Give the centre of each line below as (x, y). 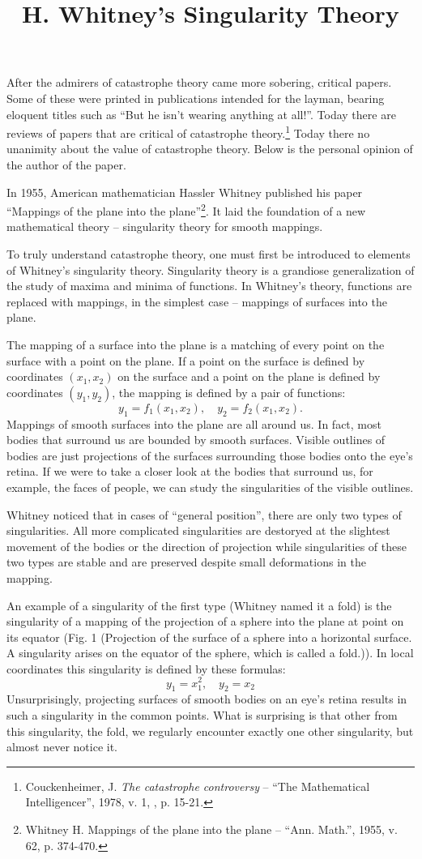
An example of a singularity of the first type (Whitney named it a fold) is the (199, 605)
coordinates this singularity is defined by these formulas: (146, 668)
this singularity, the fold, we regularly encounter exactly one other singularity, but (210, 731)
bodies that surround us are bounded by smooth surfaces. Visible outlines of (196, 440)
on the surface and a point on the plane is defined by (249, 376)
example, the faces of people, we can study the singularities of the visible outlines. (210, 487)
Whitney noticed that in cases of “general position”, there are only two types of (204, 514)
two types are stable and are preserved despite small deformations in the (186, 562)
